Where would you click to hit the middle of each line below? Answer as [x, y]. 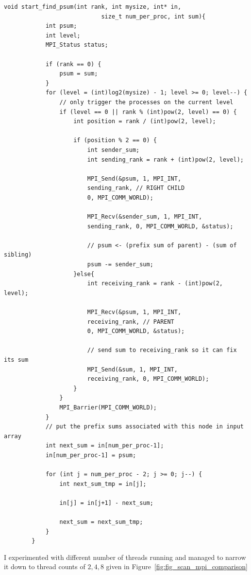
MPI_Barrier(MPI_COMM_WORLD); [108, 407]
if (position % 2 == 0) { [115, 140]
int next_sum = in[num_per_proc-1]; [105, 446]
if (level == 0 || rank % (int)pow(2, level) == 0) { [148, 112]
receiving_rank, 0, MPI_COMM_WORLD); [148, 379]
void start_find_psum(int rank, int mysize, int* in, [93, 7]
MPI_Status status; [77, 45]
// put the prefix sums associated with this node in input [144, 427]
